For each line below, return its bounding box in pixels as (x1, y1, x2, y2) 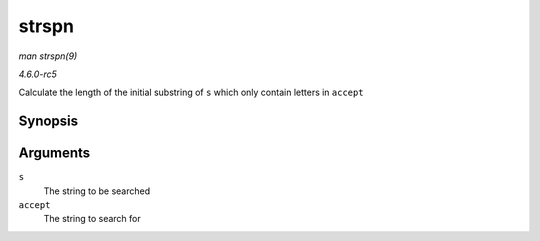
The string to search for (43, 213, 141, 225)
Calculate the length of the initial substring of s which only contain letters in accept (18, 86, 364, 99)
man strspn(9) (18, 50, 78, 62)
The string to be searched (43, 185, 151, 197)
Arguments (18, 145, 91, 162)
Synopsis (18, 113, 79, 130)
